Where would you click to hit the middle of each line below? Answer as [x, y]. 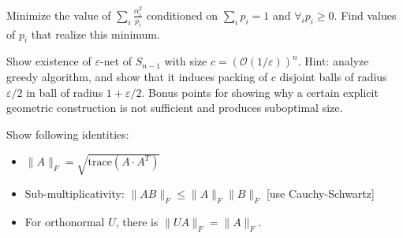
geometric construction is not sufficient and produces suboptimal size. [175, 108]
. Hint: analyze [333, 61]
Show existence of [49, 61]
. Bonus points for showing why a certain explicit [260, 92]
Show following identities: [68, 134]
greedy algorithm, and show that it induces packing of [137, 77]
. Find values [365, 15]
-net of [116, 61]
